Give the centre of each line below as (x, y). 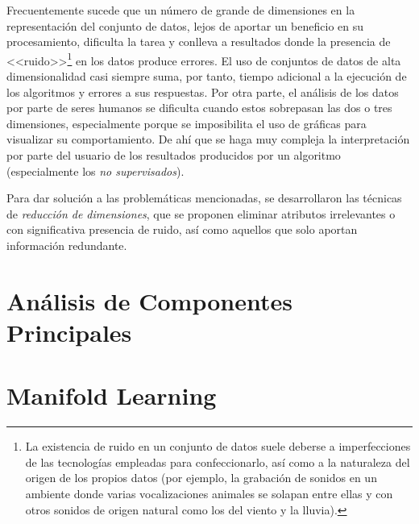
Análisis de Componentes (149, 300)
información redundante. (67, 245)
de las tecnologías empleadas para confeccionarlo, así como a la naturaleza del (218, 462)
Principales (69, 332)
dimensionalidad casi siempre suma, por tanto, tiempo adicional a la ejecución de (207, 76)
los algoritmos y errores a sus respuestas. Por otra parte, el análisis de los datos (203, 91)
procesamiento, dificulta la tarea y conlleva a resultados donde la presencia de (199, 42)
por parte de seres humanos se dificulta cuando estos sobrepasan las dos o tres (199, 108)
